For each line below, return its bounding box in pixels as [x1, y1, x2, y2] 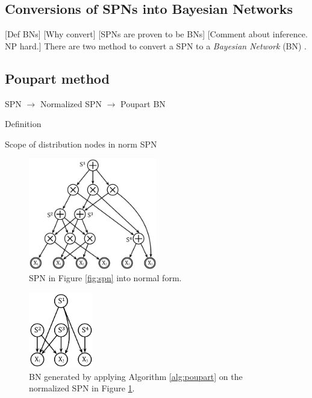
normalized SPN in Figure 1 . [29, 382, 135, 394]
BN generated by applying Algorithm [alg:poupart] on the [29, 370, 243, 382]
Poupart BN [120, 97, 166, 110]
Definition [5, 117, 42, 130]
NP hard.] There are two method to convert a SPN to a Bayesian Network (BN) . [5, 39, 307, 52]
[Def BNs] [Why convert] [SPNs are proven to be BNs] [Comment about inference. [5, 28, 308, 40]
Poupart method [5, 69, 110, 87]
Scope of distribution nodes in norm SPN [5, 137, 157, 150]
